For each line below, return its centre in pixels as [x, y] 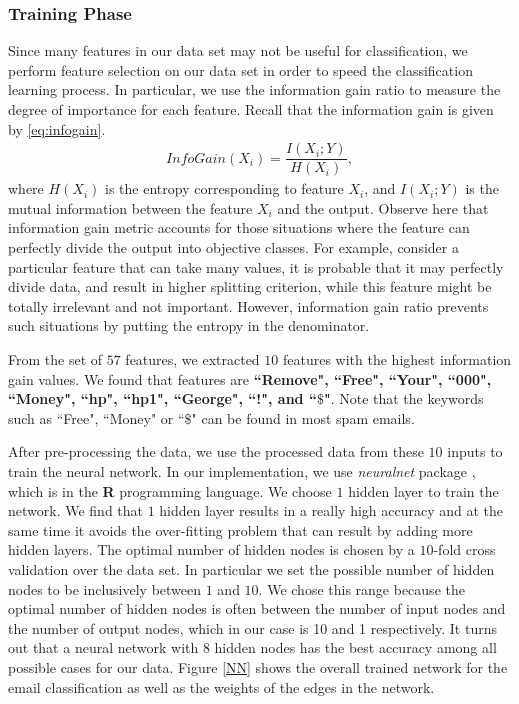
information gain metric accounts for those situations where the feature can [239, 227]
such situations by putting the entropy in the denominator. [189, 325]
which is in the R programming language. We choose [170, 490]
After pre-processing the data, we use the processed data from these [216, 451]
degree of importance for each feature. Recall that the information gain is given [251, 109]
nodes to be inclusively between [105, 588]
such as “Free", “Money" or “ [96, 417]
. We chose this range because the [361, 588]
